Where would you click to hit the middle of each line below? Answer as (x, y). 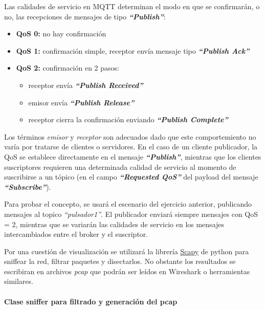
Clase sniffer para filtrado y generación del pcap (91, 301)
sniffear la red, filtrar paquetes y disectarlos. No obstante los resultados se (120, 261)
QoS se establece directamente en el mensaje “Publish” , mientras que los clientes (133, 156)
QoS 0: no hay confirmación (61, 34)
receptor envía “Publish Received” (86, 85)
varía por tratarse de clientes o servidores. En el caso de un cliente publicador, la (131, 147)
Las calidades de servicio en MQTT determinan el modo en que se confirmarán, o (132, 6)
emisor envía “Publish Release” (81, 102)
